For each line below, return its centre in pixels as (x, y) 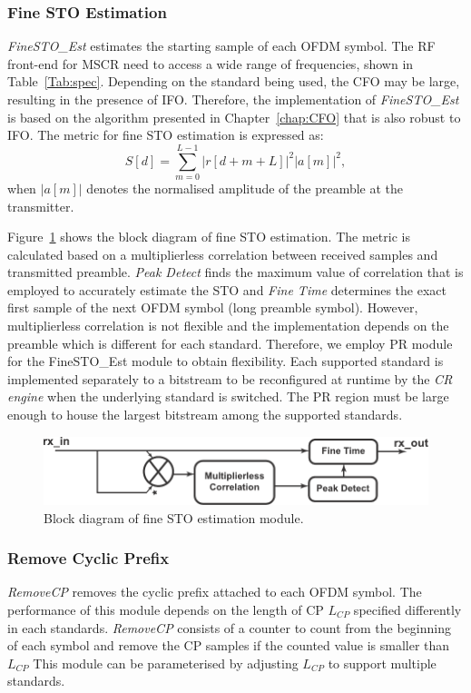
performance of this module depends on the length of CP (166, 609)
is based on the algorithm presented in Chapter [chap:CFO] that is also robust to (234, 117)
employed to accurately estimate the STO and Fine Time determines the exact (227, 289)
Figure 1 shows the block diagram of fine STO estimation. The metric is (209, 237)
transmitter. (41, 206)
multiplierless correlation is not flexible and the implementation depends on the (228, 326)
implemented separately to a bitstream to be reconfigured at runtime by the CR (230, 378)
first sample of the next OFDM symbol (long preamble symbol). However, (213, 307)
